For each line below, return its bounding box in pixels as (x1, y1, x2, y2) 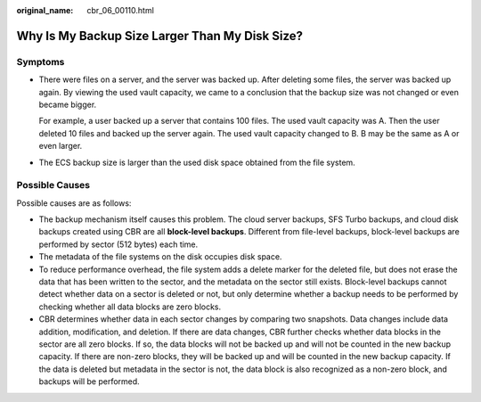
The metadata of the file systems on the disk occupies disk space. (38, 251, 282, 262)
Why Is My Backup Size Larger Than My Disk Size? (16, 28, 303, 44)
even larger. (38, 141, 83, 152)
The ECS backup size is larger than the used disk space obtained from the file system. (38, 157, 355, 168)
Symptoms (16, 55, 65, 68)
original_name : (16, 5, 74, 15)
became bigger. (38, 99, 97, 110)
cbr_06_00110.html (86, 5, 155, 15)
